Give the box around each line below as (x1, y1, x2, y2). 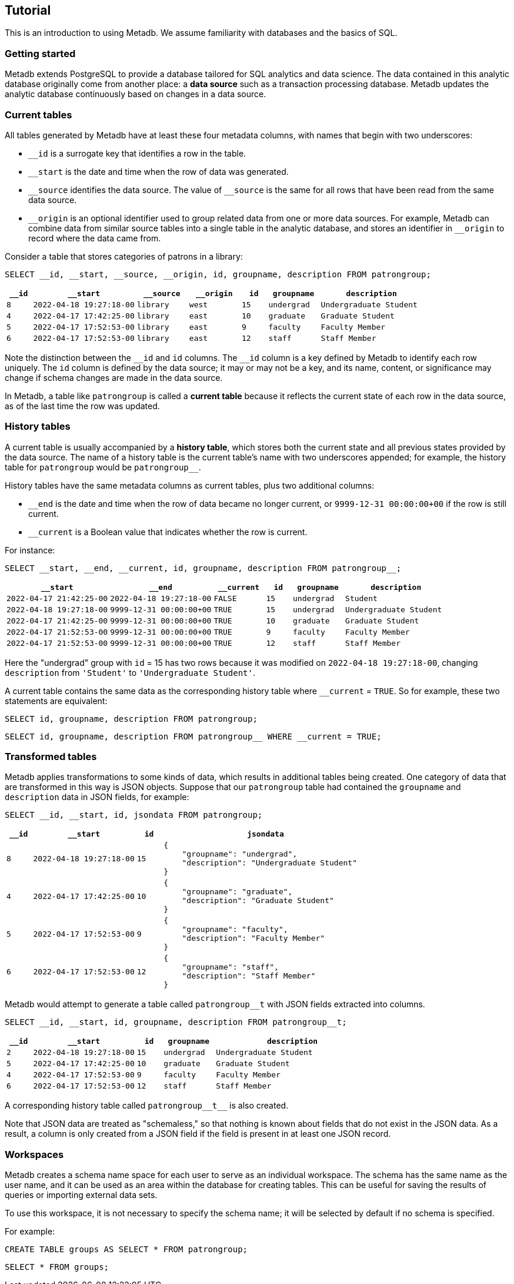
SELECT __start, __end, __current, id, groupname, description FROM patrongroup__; (5, 563, 402, 573)
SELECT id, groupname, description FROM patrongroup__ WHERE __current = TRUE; (5, 731, 382, 741)
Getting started (5, 47, 76, 59)
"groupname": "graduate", (182, 887, 293, 897)
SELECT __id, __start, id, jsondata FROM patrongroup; (5, 810, 263, 820)
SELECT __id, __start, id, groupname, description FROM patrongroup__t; (5, 1017, 347, 1027)
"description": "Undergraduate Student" (182, 858, 357, 868)
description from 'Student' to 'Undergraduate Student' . (5, 667, 255, 678)
